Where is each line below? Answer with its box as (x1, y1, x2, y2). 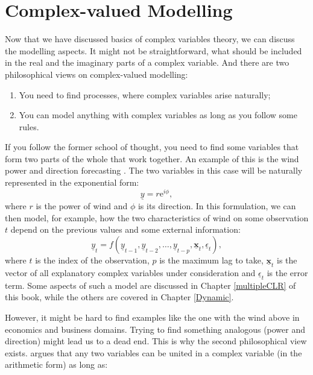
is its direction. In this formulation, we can (138, 199, 296, 212)
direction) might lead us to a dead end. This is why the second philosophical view (5, 335, 307, 347)
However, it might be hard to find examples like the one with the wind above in (5, 310, 300, 323)
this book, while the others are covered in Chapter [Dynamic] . (5, 291, 234, 303)
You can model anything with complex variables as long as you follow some (19, 109, 297, 121)
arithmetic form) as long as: (5, 358, 108, 371)
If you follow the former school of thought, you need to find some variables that (5, 140, 299, 153)
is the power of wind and (36, 199, 128, 212)
